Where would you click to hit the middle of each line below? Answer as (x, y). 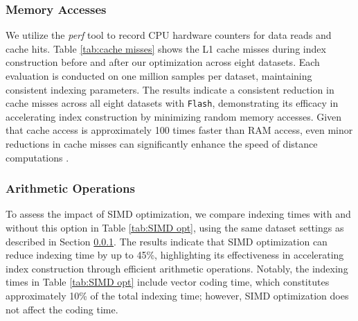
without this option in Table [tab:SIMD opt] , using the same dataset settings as (175, 228)
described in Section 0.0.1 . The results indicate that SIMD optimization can (167, 241)
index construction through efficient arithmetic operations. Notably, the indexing (177, 268)
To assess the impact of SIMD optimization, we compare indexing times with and (178, 214)
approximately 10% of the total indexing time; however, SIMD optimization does (177, 295)
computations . (37, 157)
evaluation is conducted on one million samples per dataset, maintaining (159, 76)
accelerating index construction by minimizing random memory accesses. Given (174, 116)
